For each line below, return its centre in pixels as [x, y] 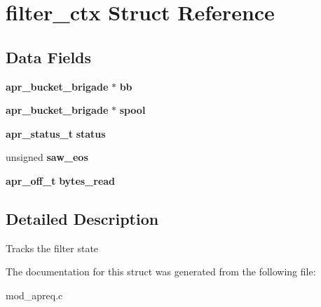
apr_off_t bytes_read [61, 180]
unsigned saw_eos [47, 157]
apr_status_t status [56, 133]
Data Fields [49, 57]
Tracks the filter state [52, 248]
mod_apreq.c [34, 295]
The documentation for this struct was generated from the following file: [161, 272]
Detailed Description [82, 218]
